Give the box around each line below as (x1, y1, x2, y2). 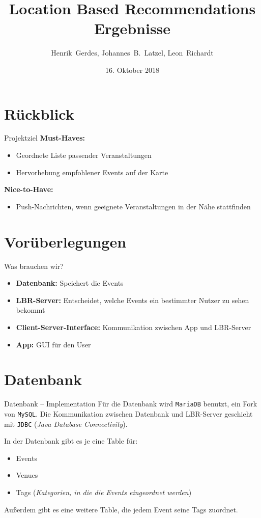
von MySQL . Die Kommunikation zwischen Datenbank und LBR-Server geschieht (4, 408, 253, 419)
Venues (16, 470, 38, 480)
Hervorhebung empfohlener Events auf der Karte (16, 167, 168, 177)
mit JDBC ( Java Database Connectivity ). (4, 418, 128, 429)
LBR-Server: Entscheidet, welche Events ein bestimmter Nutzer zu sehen (16, 294, 249, 305)
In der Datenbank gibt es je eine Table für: (4, 435, 138, 446)
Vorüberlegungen (4, 231, 127, 252)
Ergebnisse (94, 18, 171, 39)
